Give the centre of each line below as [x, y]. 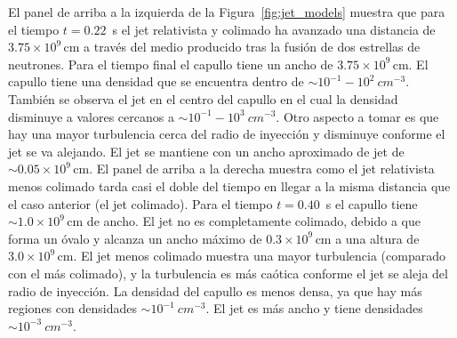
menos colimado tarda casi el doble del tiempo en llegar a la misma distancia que [229, 185]
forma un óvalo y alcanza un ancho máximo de [135, 238]
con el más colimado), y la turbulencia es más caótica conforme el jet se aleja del [228, 273]
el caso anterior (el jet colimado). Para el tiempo [140, 203]
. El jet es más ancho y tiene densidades [314, 308]
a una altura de [377, 238]
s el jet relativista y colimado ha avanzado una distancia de [274, 29]
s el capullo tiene [372, 203]
